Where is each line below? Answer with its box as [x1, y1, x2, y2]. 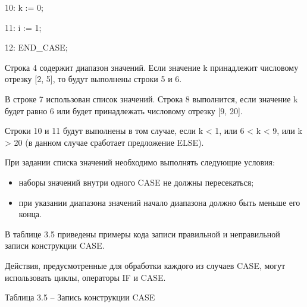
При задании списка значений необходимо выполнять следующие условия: [5, 156, 275, 168]
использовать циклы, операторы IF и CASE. [5, 271, 166, 283]
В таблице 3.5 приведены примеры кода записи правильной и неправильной [5, 227, 280, 240]
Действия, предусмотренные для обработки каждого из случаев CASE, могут [5, 259, 286, 271]
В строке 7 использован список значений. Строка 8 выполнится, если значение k [5, 92, 298, 105]
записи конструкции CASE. [5, 239, 105, 252]
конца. [18, 208, 42, 220]
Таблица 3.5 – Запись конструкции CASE [5, 291, 155, 303]
